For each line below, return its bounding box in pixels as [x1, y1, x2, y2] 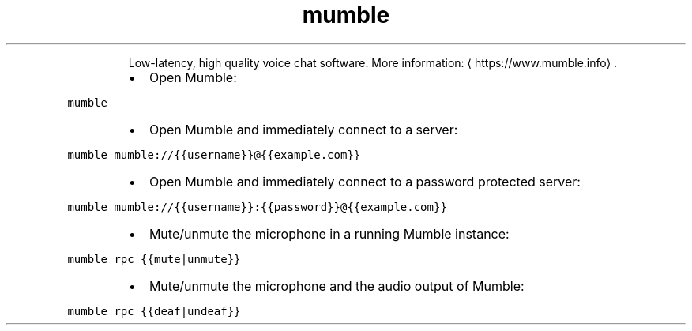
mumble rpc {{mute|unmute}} [67, 252, 241, 265]
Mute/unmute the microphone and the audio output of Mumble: [149, 277, 525, 294]
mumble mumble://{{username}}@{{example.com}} [67, 148, 361, 161]
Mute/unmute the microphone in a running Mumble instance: [149, 225, 510, 242]
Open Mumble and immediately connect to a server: [149, 121, 458, 137]
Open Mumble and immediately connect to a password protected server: [149, 173, 581, 190]
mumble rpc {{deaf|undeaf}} [67, 304, 241, 318]
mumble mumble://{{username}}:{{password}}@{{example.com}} [67, 200, 447, 213]
